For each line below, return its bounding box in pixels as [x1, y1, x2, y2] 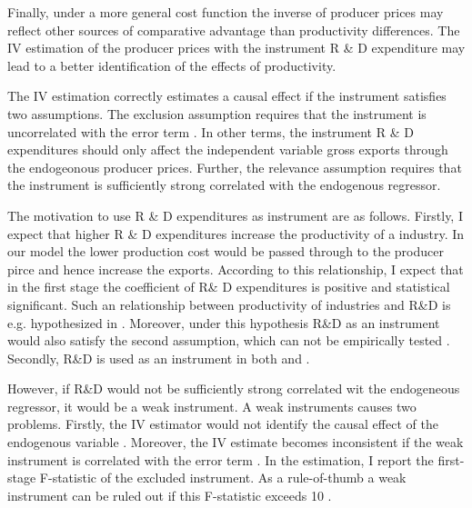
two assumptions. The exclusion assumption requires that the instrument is [7, 104, 427, 123]
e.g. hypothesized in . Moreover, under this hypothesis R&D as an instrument [7, 313, 440, 332]
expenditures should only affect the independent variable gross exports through [7, 140, 448, 159]
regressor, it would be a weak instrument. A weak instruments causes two [7, 396, 417, 415]
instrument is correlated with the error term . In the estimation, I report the [7, 450, 434, 469]
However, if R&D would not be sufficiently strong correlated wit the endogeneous [7, 379, 460, 398]
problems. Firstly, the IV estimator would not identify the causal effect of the [7, 414, 438, 433]
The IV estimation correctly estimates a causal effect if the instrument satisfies [7, 86, 447, 105]
